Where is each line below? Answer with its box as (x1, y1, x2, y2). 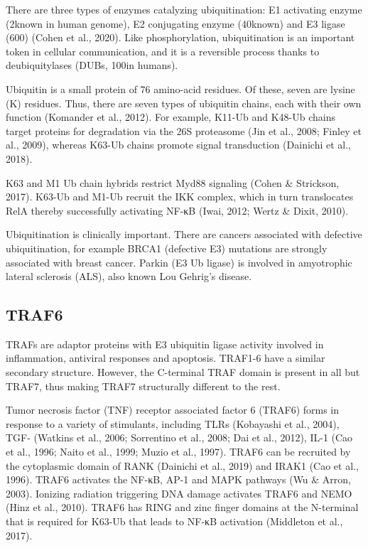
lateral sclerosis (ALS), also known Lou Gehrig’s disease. (6, 269, 252, 284)
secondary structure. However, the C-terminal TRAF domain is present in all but (6, 365, 360, 380)
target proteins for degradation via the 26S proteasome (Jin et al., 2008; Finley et (6, 123, 362, 138)
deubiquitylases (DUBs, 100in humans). (6, 58, 178, 72)
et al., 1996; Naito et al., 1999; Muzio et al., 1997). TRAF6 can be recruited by (6, 444, 351, 459)
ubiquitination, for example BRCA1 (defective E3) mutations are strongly (6, 240, 328, 255)
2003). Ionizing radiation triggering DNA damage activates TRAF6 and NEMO (6, 485, 352, 500)
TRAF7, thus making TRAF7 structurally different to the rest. (6, 378, 281, 393)
